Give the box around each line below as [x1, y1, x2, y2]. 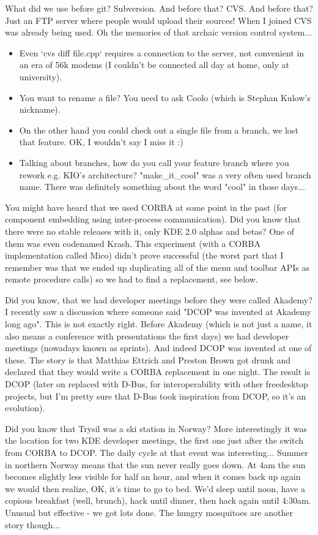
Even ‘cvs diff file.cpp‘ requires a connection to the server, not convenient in [19, 46, 305, 59]
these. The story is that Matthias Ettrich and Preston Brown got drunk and [5, 353, 291, 366]
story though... [5, 518, 60, 531]
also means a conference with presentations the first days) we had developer [5, 329, 289, 342]
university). [19, 70, 62, 83]
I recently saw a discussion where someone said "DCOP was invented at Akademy [5, 305, 311, 318]
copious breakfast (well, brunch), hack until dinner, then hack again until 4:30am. [5, 494, 311, 507]
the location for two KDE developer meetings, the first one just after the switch [5, 434, 304, 447]
